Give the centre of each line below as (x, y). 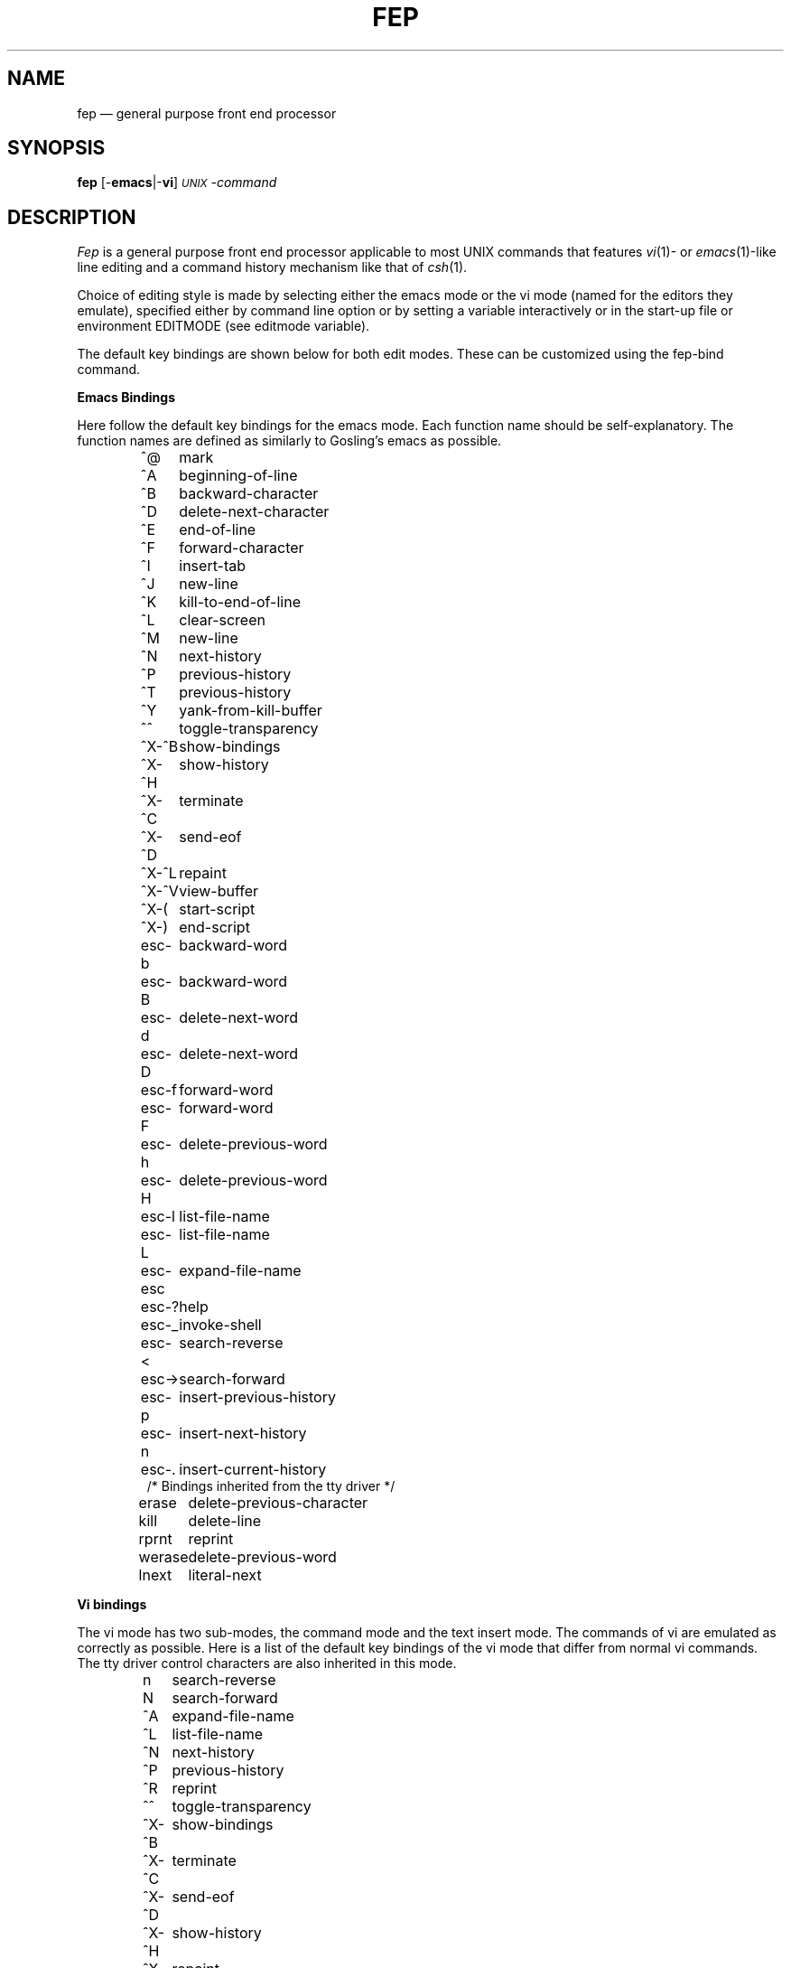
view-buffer (219, 891)
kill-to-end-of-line (240, 602)
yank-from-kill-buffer (251, 711)
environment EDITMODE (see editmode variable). (223, 326)
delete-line (225, 1521)
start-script (217, 909)
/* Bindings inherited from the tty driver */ (271, 1486)
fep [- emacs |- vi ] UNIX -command (177, 183)
